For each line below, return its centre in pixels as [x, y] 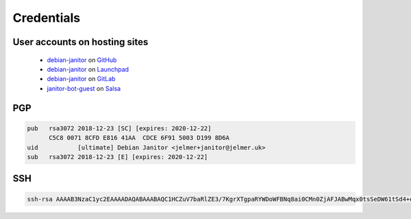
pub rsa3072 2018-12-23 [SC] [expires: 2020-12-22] [119, 128]
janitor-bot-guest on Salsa [84, 88]
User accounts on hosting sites [80, 42]
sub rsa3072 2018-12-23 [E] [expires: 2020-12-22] [117, 157]
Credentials [47, 18]
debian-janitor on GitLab [81, 79]
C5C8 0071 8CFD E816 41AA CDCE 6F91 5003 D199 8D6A [139, 138]
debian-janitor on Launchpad [88, 69]
